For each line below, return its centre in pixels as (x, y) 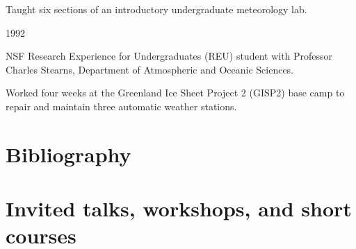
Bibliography (68, 154)
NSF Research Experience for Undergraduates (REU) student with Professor (169, 56)
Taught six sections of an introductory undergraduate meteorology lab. (156, 9)
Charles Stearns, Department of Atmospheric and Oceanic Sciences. (150, 69)
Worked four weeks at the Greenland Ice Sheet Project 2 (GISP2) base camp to (175, 93)
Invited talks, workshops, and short (179, 208)
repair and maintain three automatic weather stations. (121, 106)
